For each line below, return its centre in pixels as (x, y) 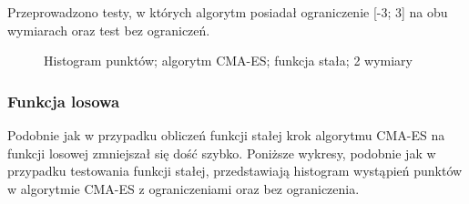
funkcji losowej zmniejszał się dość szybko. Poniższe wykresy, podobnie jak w (222, 153)
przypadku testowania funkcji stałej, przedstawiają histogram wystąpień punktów (235, 171)
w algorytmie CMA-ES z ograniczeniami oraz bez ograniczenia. (184, 188)
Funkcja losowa (64, 101)
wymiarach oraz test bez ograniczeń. (109, 30)
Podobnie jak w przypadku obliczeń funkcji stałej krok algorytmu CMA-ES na (226, 135)
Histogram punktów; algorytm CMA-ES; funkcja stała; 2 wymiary (228, 61)
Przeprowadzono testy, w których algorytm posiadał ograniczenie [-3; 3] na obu (228, 12)
